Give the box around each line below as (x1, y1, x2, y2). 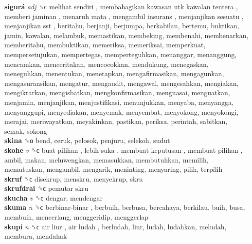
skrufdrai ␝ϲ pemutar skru (4, 183, 89, 193)
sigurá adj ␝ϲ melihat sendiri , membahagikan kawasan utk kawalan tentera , (4, 1, 238, 11)
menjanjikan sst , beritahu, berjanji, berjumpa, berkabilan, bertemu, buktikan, (4, 20, 239, 31)
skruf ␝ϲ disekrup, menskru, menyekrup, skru (4, 173, 143, 183)
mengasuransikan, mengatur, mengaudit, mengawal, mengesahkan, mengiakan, (4, 78, 239, 88)
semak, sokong (4, 125, 47, 136)
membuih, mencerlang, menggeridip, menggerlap (4, 212, 149, 222)
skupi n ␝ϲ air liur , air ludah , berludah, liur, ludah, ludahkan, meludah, (4, 221, 227, 231)
